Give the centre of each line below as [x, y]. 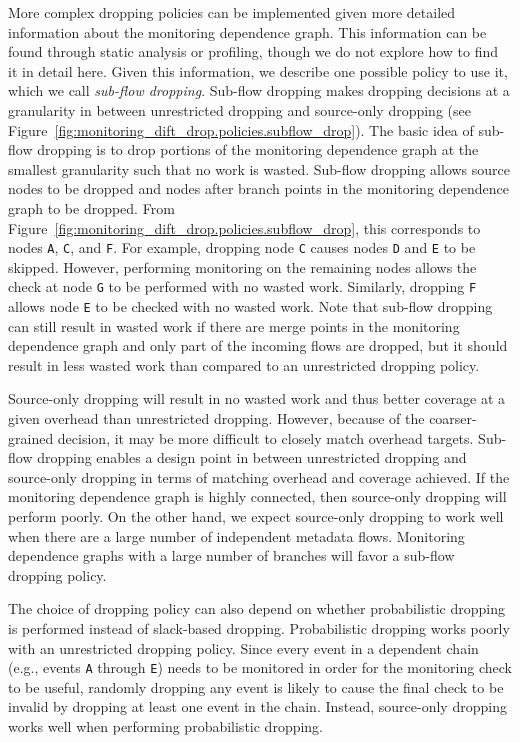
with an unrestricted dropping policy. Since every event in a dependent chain [243, 647]
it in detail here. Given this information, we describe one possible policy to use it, [258, 70]
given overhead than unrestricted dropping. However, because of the [216, 418]
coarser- [453, 418]
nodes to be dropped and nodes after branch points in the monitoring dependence [258, 188]
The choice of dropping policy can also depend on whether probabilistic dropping [256, 608]
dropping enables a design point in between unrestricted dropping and [252, 457]
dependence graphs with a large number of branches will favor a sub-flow [231, 555]
